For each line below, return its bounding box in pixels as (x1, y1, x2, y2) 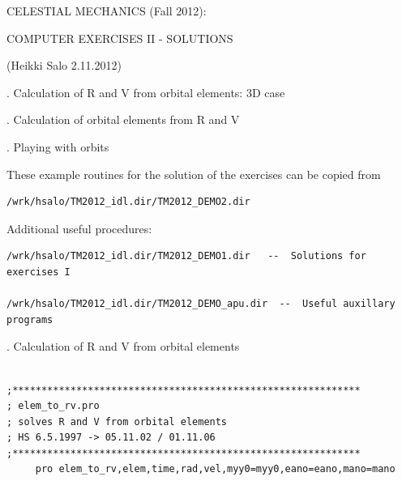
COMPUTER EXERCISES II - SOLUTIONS (6, 29, 233, 46)
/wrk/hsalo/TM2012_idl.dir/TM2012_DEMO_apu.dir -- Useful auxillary (6, 298, 396, 310)
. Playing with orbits (6, 138, 109, 155)
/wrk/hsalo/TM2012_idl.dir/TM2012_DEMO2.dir (6, 196, 250, 208)
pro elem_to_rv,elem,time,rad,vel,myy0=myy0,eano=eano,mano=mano (35, 463, 396, 475)
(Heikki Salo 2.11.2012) (6, 57, 122, 74)
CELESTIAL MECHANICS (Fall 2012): (6, 2, 207, 19)
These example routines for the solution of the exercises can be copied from (6, 165, 381, 182)
